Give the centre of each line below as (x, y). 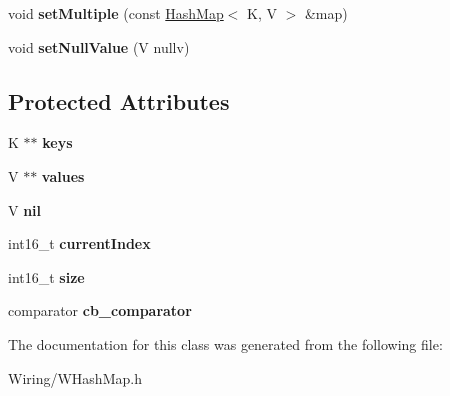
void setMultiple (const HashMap (116, 13)
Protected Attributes (119, 100)
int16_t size (46, 276)
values (63, 175)
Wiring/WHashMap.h (75, 377)
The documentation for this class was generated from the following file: (225, 343)
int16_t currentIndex (79, 243)
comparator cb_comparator (100, 310)
